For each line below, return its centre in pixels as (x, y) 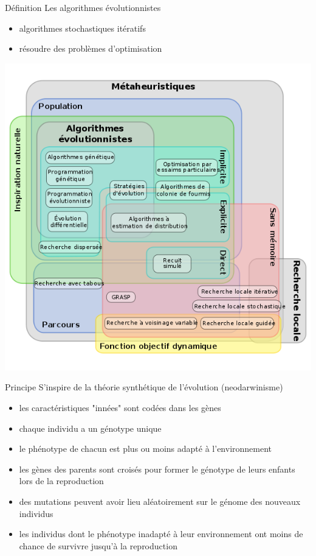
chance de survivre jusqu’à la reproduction (98, 545)
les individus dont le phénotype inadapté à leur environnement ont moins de (161, 534)
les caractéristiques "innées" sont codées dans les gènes (120, 407)
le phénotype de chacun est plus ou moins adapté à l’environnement (146, 449)
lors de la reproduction (61, 481)
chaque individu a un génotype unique (90, 428)
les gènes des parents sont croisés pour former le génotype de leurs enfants (157, 469)
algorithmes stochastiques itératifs (82, 28)
